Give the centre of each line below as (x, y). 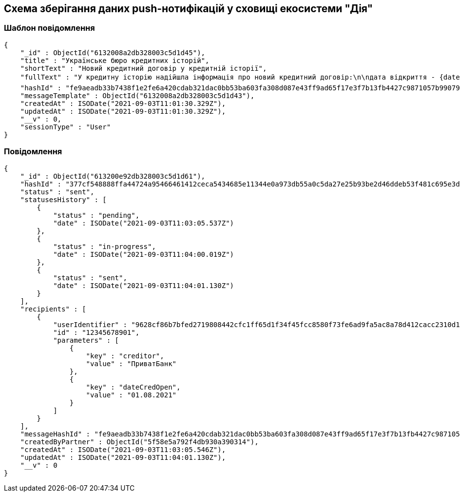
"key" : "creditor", (125, 356)
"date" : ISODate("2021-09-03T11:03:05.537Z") (144, 223)
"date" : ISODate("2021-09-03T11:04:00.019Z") (144, 254)
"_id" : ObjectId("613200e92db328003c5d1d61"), (113, 176)
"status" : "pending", (96, 215)
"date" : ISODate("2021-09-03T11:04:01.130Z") (144, 285)
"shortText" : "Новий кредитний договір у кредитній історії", (144, 68)
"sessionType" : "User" (66, 127)
